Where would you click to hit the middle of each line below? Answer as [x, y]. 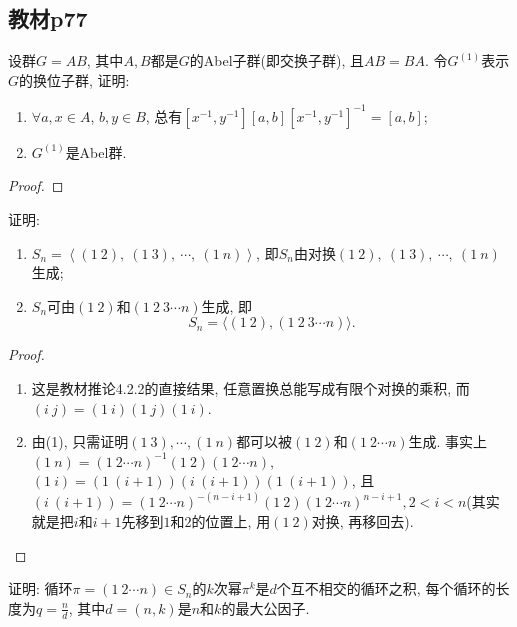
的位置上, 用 [231, 521]
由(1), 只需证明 [80, 441]
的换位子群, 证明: [74, 79]
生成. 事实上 [448, 441]
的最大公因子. [265, 607]
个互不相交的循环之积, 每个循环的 [386, 588]
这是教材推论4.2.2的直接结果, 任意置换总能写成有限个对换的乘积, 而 [250, 388]
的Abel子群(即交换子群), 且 [276, 60]
